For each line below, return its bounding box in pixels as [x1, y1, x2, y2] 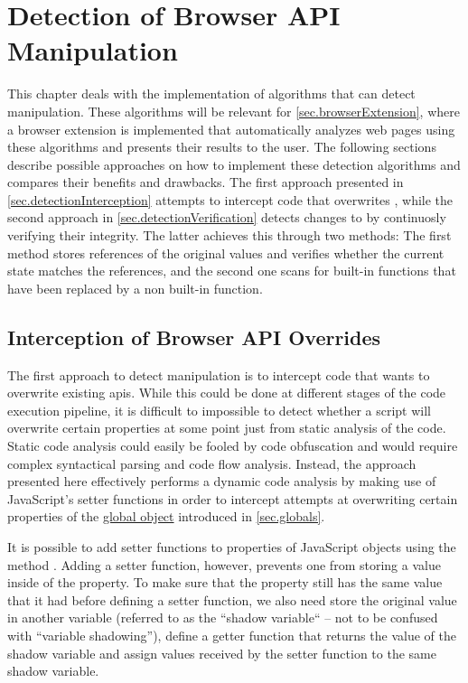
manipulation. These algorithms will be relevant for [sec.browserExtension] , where [7, 101, 460, 120]
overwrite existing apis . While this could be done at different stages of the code [7, 383, 446, 402]
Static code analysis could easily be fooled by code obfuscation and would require [7, 436, 458, 455]
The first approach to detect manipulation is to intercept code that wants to [7, 365, 430, 384]
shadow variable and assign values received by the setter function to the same [7, 643, 436, 662]
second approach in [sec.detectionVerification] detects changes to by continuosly [7, 208, 446, 227]
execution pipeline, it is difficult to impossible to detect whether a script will [7, 400, 431, 419]
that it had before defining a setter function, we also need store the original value [7, 590, 457, 609]
